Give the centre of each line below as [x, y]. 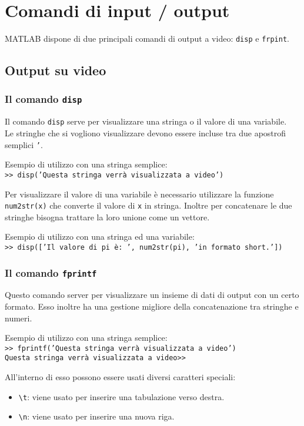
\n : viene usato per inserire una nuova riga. [96, 416]
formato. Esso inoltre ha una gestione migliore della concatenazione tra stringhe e [152, 306]
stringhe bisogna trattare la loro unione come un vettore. [107, 217]
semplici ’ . [24, 144]
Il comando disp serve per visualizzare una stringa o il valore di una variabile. [146, 121]
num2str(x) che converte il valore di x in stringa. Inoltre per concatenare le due [148, 205]
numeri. [19, 318]
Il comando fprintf [51, 272]
